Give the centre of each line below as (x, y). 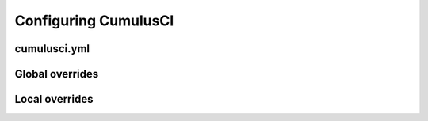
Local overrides (54, 99)
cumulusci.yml (52, 49)
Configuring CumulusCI (94, 21)
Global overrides (57, 74)
